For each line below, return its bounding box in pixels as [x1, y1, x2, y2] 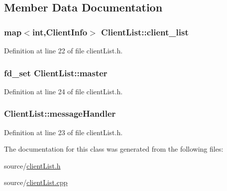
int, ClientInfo [32, 25, 88, 38]
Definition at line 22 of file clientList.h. [4, 45, 123, 55]
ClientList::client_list [101, 25, 189, 38]
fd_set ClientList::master [4, 66, 108, 79]
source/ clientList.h [4, 160, 61, 171]
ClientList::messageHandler [4, 107, 116, 120]
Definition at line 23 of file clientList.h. [4, 127, 123, 137]
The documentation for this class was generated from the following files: [4, 144, 224, 154]
